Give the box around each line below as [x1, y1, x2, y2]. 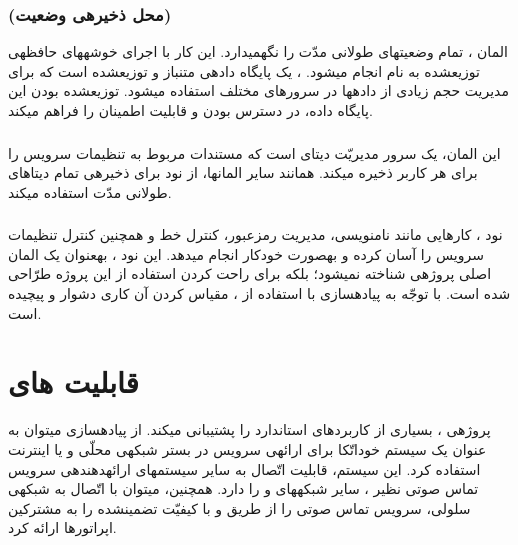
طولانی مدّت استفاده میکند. [8, 181, 172, 202]
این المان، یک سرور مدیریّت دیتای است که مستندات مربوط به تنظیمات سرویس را [8, 142, 501, 163]
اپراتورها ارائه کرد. [8, 517, 117, 538]
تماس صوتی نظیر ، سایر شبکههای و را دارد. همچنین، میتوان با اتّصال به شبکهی [8, 478, 479, 499]
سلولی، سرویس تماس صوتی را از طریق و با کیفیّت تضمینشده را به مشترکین [8, 497, 471, 518]
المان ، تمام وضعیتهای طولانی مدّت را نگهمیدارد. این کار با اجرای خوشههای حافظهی [8, 41, 508, 62]
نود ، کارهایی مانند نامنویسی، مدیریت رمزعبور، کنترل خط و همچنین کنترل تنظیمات [8, 224, 503, 245]
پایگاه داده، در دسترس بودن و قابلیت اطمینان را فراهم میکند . [8, 100, 373, 120]
